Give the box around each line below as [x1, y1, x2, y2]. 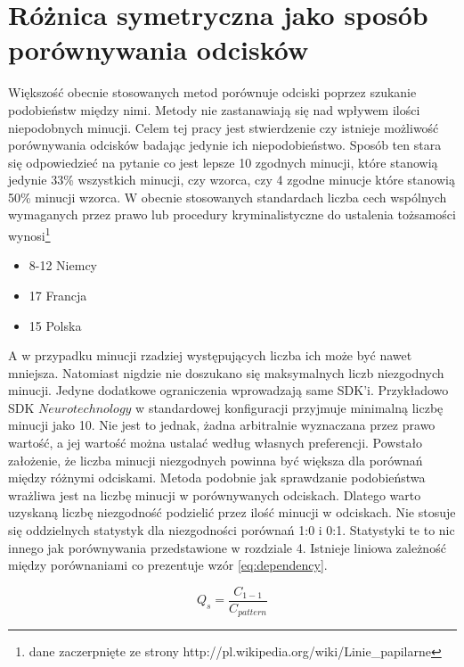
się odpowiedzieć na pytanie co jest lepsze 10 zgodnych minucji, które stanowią [8, 152, 438, 171]
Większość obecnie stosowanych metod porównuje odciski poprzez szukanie [8, 83, 417, 102]
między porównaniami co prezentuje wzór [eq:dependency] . [8, 556, 328, 574]
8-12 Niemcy [28, 256, 97, 275]
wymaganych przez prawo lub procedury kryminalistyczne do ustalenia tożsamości [8, 205, 456, 224]
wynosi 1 [8, 224, 51, 244]
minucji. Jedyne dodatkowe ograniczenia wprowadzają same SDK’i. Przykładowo [8, 381, 449, 399]
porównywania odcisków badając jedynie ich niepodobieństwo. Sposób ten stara [8, 136, 442, 154]
